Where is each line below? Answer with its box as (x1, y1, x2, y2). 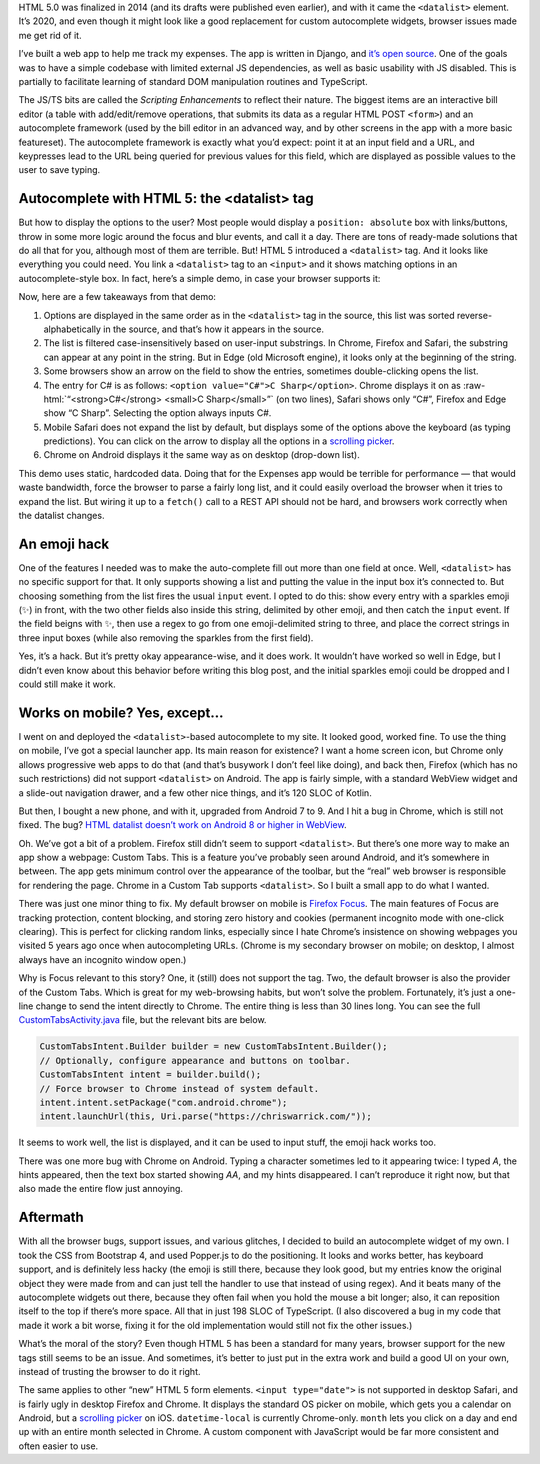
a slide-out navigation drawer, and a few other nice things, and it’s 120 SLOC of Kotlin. (18, 786, 372, 799)
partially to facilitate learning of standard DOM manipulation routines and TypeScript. (18, 75, 369, 87)
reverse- (456, 309, 493, 321)
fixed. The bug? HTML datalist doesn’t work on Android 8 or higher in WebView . (18, 819, 347, 831)
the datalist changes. (18, 510, 105, 522)
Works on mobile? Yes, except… (18, 704, 224, 721)
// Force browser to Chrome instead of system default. (39, 1083, 320, 1094)
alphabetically (43, 323, 102, 335)
